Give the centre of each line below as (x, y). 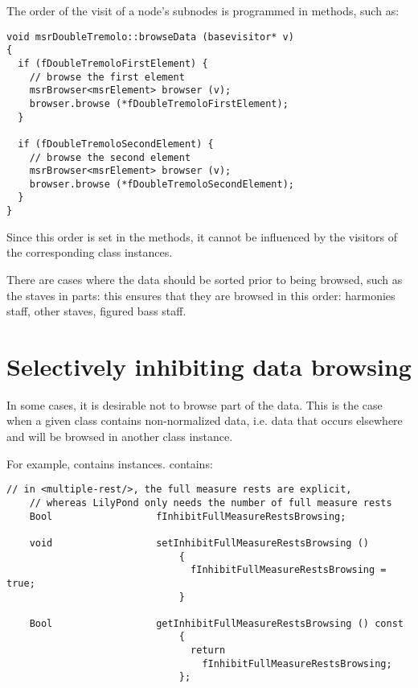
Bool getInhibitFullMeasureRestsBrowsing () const (216, 623)
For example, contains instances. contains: (110, 463)
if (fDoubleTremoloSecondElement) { (116, 144)
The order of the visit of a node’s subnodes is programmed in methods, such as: (203, 10)
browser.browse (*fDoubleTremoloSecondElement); (162, 184)
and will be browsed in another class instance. (120, 437)
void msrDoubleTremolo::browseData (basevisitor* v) (150, 37)
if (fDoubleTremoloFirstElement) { (113, 63)
